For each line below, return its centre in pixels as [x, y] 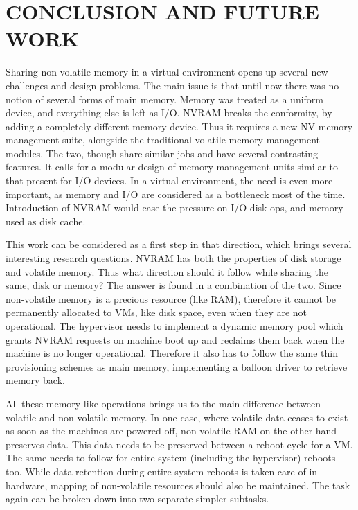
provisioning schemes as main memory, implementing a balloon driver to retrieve [177, 366]
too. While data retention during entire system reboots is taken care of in [162, 471]
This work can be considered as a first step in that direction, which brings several [179, 244]
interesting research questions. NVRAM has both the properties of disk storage [173, 258]
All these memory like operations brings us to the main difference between [163, 403]
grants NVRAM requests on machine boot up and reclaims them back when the [175, 339]
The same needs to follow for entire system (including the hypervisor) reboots [171, 458]
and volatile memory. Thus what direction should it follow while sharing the [167, 271]
